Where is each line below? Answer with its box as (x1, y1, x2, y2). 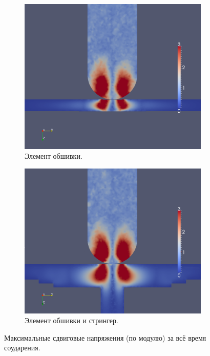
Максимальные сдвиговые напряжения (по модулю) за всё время (4, 332, 206, 343)
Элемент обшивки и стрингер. (25, 315, 118, 326)
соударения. (4, 342, 40, 353)
